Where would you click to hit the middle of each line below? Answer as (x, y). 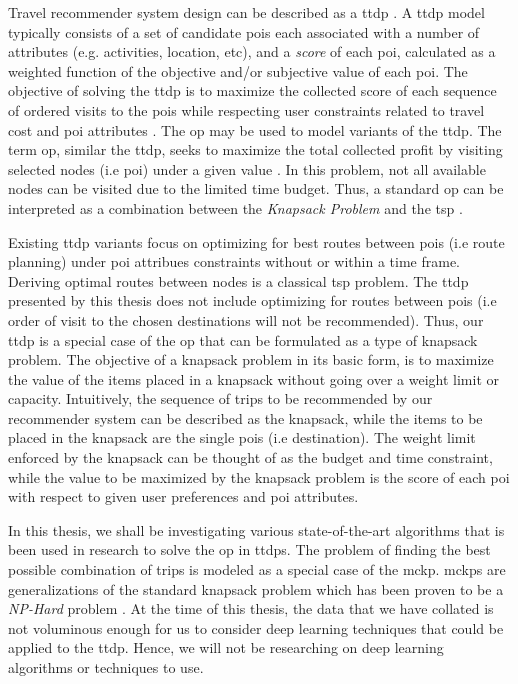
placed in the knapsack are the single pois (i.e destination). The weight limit (242, 437)
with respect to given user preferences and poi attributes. (183, 496)
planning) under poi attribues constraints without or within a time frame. (234, 261)
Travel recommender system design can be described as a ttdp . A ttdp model (246, 12)
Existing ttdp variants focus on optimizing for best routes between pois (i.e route (256, 241)
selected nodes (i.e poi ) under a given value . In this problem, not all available (247, 168)
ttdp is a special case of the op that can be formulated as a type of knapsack (243, 339)
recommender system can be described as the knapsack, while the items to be (245, 417)
